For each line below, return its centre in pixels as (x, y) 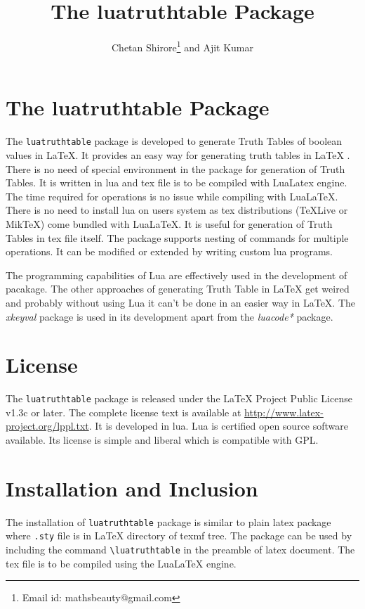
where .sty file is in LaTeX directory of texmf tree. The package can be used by (179, 536)
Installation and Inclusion (132, 488)
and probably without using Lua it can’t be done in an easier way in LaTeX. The (181, 302)
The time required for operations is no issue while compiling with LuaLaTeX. (172, 196)
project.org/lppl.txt (47, 426)
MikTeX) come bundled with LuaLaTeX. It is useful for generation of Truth (169, 223)
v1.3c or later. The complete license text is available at (124, 412)
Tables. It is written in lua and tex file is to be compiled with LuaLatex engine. (177, 182)
